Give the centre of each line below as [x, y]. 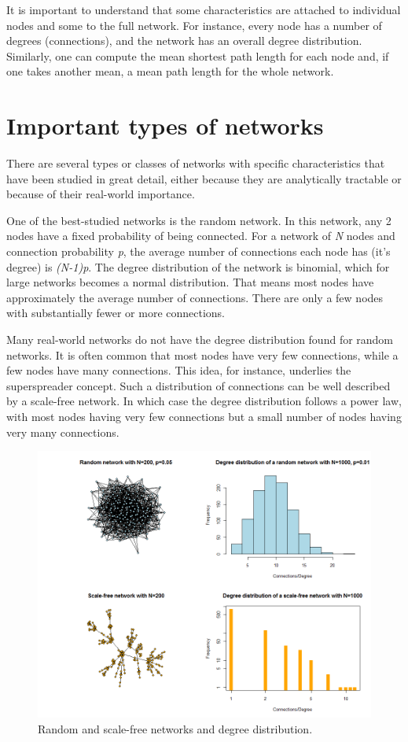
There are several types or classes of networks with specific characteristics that [196, 163]
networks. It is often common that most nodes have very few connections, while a [202, 354]
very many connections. [63, 432]
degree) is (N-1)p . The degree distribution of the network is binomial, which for [198, 266]
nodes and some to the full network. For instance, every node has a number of [194, 25]
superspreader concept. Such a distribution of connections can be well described [198, 385]
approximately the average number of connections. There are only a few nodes [195, 297]
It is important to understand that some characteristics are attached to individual [204, 9]
